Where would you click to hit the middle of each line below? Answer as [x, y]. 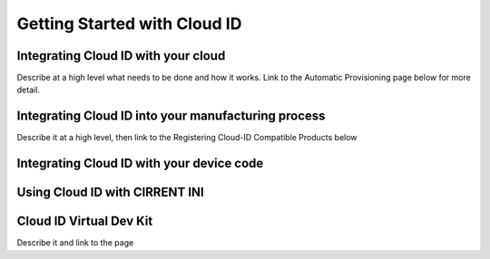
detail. [29, 90]
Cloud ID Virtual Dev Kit [85, 221]
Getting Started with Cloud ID [129, 24]
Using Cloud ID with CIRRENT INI [110, 192]
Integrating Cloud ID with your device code [140, 163]
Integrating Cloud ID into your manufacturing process [171, 116]
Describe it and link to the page [75, 243]
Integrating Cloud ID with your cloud [121, 56]
